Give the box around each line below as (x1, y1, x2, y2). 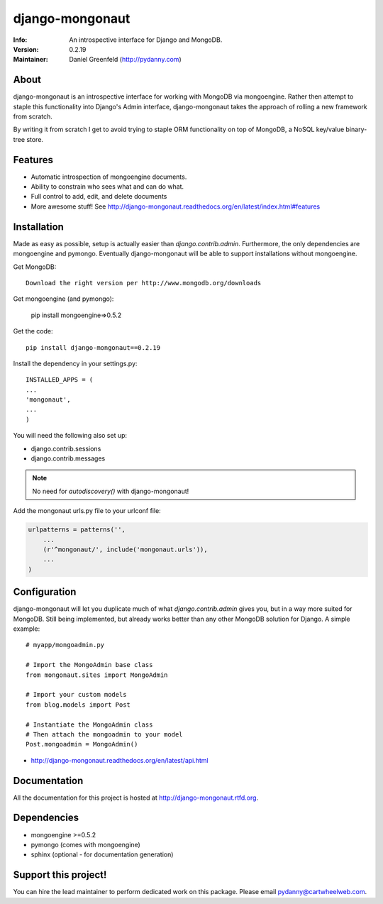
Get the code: (13, 327, 53, 336)
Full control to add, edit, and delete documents (30, 192, 167, 201)
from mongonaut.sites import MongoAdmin (26, 671, 168, 679)
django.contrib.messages (30, 454, 106, 463)
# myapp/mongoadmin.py (26, 641, 105, 649)
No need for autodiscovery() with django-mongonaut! (32, 487, 189, 495)
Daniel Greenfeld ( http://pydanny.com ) (69, 55, 182, 64)
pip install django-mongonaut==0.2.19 (26, 343, 161, 351)
